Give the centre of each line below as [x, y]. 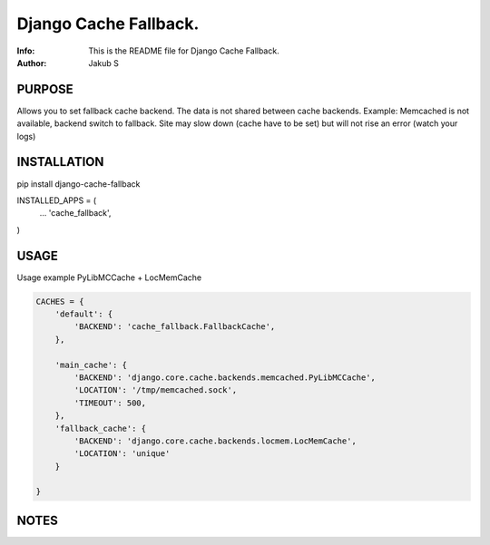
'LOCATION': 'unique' [122, 454]
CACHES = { [60, 301]
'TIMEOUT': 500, [110, 403]
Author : [32, 63]
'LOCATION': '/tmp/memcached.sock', [156, 390]
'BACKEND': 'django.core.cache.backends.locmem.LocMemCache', [216, 441]
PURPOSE [45, 89]
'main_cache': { [91, 365]
